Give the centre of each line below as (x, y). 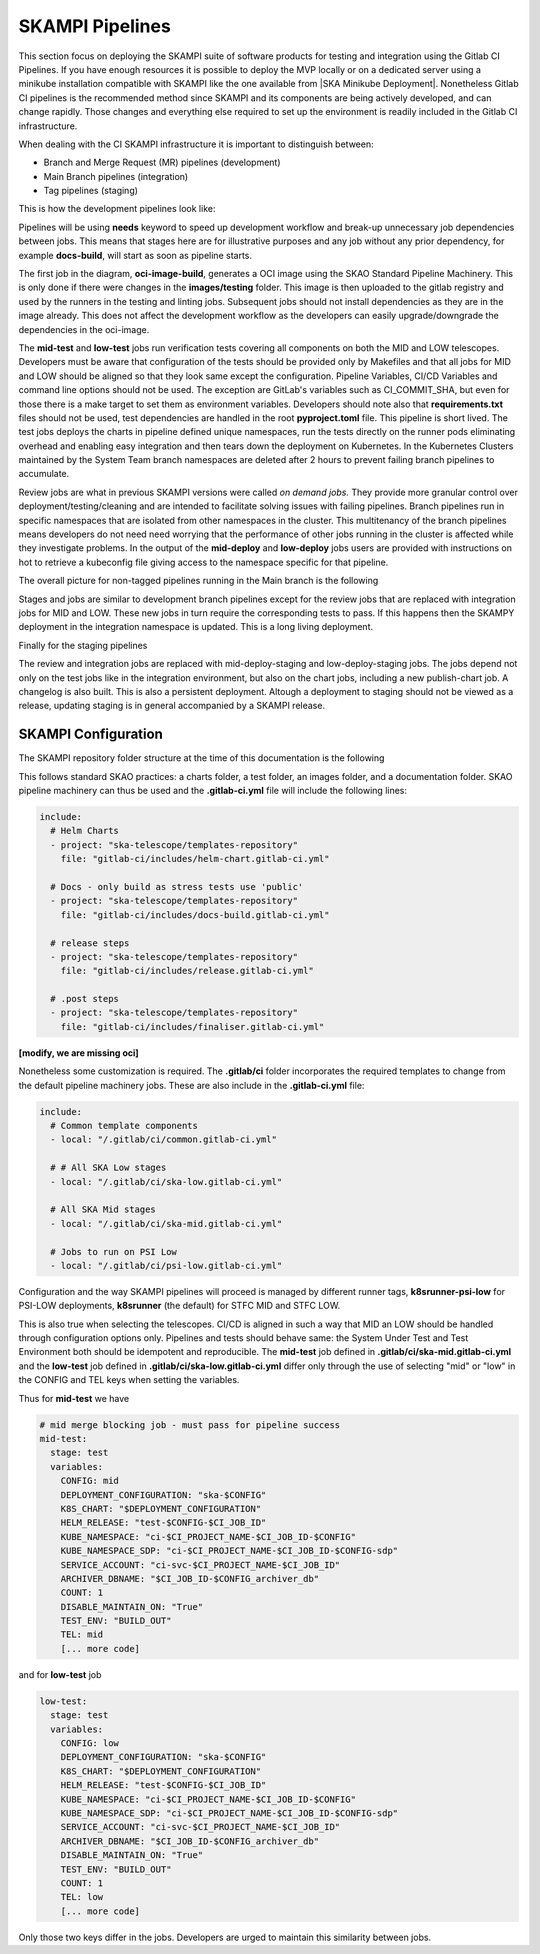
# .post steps (85, 999)
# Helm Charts (85, 831)
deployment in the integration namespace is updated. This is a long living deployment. (196, 627)
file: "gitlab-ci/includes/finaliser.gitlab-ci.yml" (192, 1026)
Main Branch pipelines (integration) (116, 176)
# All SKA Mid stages (103, 1209)
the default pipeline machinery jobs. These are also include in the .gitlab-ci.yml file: (191, 1085)
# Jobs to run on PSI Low (113, 1251)
